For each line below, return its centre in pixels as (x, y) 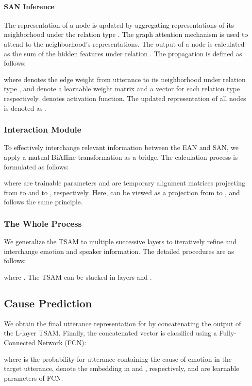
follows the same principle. (43, 202)
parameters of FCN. (34, 378)
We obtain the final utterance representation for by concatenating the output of (123, 323)
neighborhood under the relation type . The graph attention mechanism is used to (126, 34)
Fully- (228, 333)
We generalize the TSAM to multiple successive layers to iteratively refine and (120, 242)
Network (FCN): (62, 342)
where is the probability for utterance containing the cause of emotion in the (118, 359)
